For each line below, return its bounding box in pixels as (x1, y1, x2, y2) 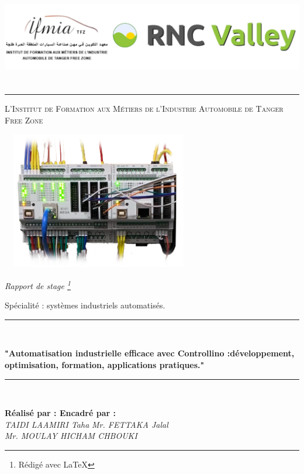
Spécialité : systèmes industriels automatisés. (5, 299, 165, 311)
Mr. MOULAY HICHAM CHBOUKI (5, 430, 137, 442)
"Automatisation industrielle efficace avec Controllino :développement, (5, 347, 295, 359)
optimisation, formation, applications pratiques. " (5, 358, 205, 370)
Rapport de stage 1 (5, 277, 71, 291)
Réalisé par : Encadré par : (5, 407, 116, 419)
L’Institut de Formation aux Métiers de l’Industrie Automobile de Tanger (5, 102, 284, 115)
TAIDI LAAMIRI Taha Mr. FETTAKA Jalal (5, 418, 168, 430)
